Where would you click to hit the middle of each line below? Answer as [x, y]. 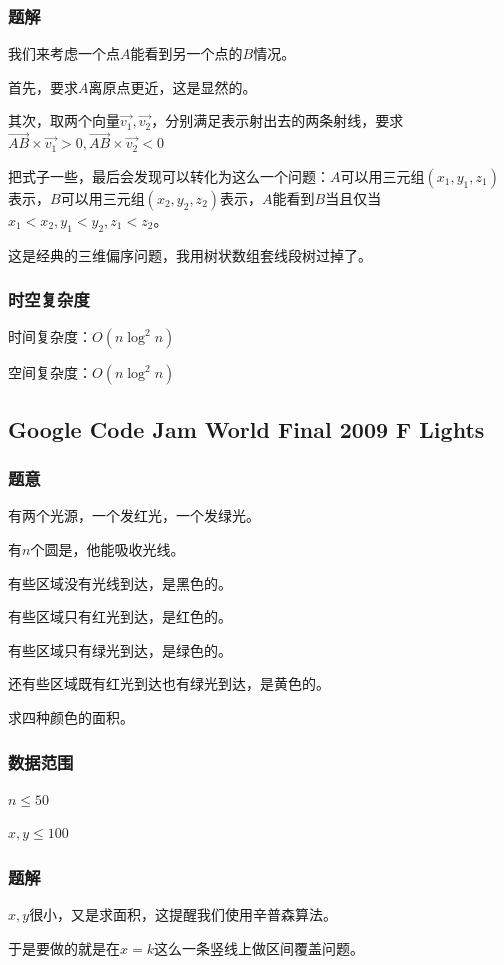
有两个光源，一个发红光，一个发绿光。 [134, 515]
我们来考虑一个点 [64, 53]
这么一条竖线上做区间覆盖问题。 [258, 947]
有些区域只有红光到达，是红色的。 [120, 616]
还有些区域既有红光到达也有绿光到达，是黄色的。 [169, 683]
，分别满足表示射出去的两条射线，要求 [277, 120]
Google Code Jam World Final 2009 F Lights [246, 428]
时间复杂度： [50, 336]
